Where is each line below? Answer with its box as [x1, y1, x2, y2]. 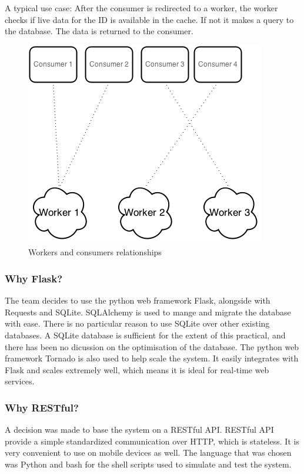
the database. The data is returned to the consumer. [5, 25, 193, 37]
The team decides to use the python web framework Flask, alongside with [5, 294, 270, 307]
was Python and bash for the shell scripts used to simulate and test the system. [5, 457, 292, 470]
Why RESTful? [5, 400, 79, 414]
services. [5, 375, 35, 387]
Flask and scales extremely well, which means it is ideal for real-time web [5, 363, 269, 376]
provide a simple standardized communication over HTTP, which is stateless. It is [5, 434, 299, 447]
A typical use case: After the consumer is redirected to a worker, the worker [5, 2, 278, 14]
